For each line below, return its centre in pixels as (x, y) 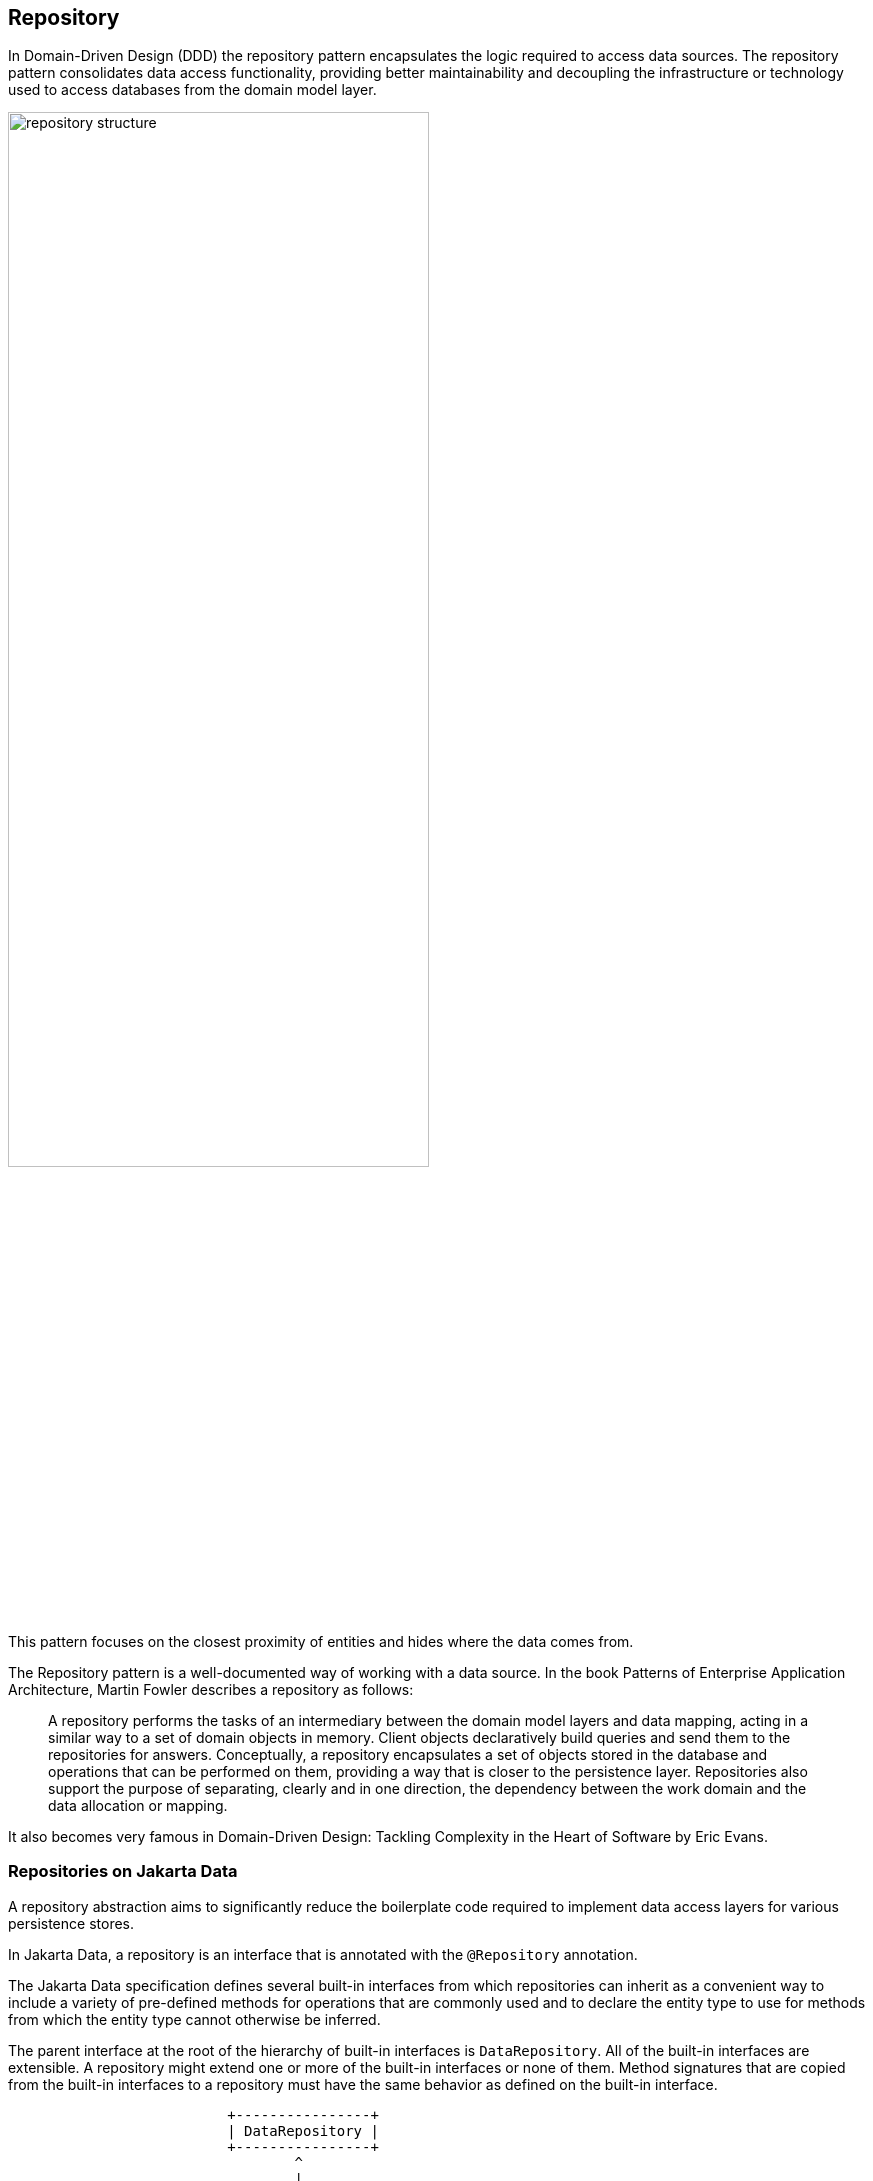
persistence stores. (71, 1923)
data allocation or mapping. (138, 1805)
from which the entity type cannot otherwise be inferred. (194, 2019)
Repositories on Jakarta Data (123, 1871)
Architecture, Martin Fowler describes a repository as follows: (211, 1689)
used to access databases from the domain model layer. (192, 90)
